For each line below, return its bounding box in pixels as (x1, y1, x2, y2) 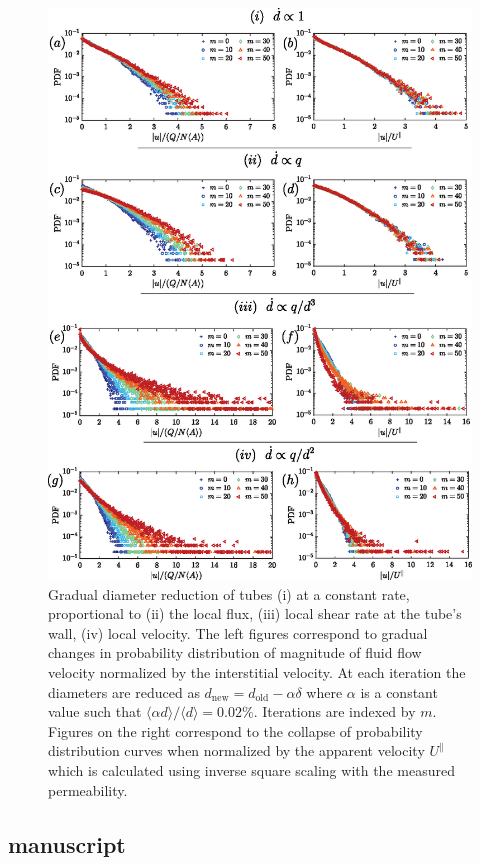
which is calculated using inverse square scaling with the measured (48, 759, 455, 780)
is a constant (360, 681, 438, 702)
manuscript (8, 828, 126, 859)
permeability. (48, 779, 128, 800)
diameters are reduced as (48, 681, 200, 702)
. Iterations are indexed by (253, 701, 416, 722)
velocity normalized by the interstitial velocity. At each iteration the (48, 662, 466, 682)
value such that (48, 701, 142, 722)
